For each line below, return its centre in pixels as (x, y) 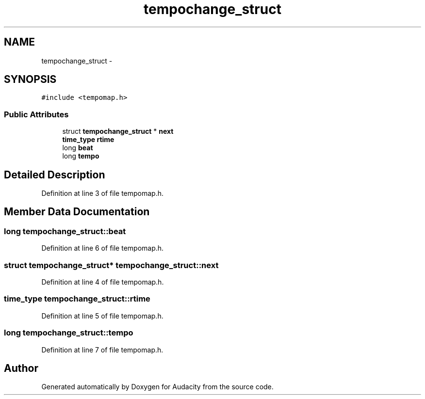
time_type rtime (88, 140)
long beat (78, 148)
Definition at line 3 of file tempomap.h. (103, 193)
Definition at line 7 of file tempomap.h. (102, 350)
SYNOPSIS (30, 80)
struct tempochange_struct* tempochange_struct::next (111, 265)
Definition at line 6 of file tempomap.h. (103, 248)
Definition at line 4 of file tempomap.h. (103, 282)
